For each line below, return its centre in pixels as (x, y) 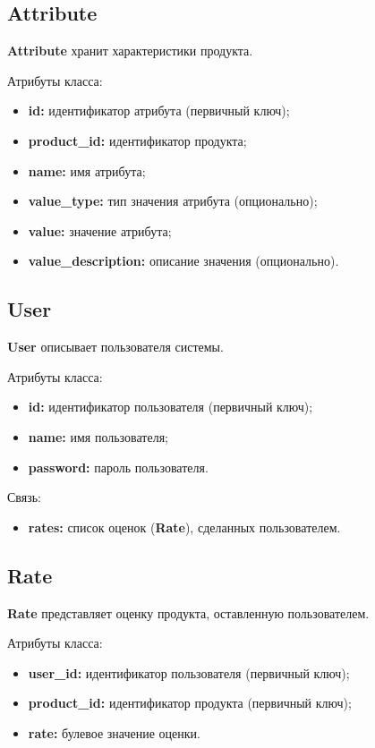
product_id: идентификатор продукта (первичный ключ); (190, 703)
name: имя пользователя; (98, 436)
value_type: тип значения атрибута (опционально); (173, 201)
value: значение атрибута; (100, 230)
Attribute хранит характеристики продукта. (130, 51)
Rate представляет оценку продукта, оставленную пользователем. (188, 612)
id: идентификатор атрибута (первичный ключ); (159, 110)
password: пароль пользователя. (118, 467)
